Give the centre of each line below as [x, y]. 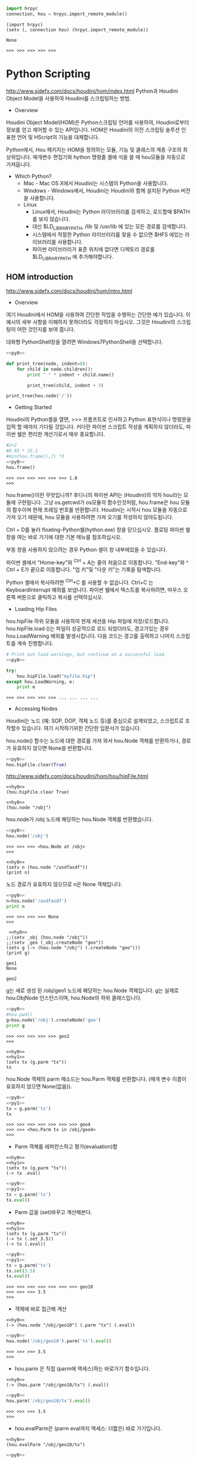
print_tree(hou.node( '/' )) [39, 396]
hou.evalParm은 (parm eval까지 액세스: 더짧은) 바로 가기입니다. [88, 1428]
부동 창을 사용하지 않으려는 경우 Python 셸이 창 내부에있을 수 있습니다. [87, 550]
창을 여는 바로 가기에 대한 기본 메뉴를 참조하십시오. [64, 537]
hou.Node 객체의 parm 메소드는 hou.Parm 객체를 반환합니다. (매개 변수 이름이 [96, 1079]
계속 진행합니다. [35, 643]
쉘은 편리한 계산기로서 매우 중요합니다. [61, 434]
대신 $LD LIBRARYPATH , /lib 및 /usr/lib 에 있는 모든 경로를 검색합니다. [110, 227]
